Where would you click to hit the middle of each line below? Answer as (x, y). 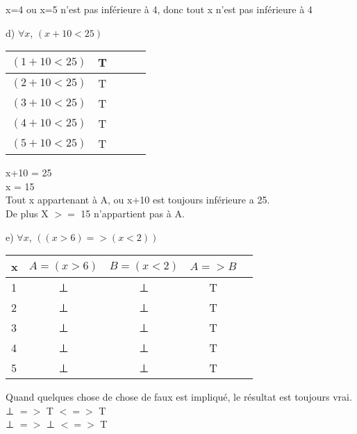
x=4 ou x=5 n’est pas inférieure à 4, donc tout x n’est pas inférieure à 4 (159, 9)
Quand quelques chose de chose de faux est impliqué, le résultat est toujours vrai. (179, 397)
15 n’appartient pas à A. (133, 213)
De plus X (27, 213)
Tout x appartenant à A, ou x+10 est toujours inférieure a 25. (138, 200)
